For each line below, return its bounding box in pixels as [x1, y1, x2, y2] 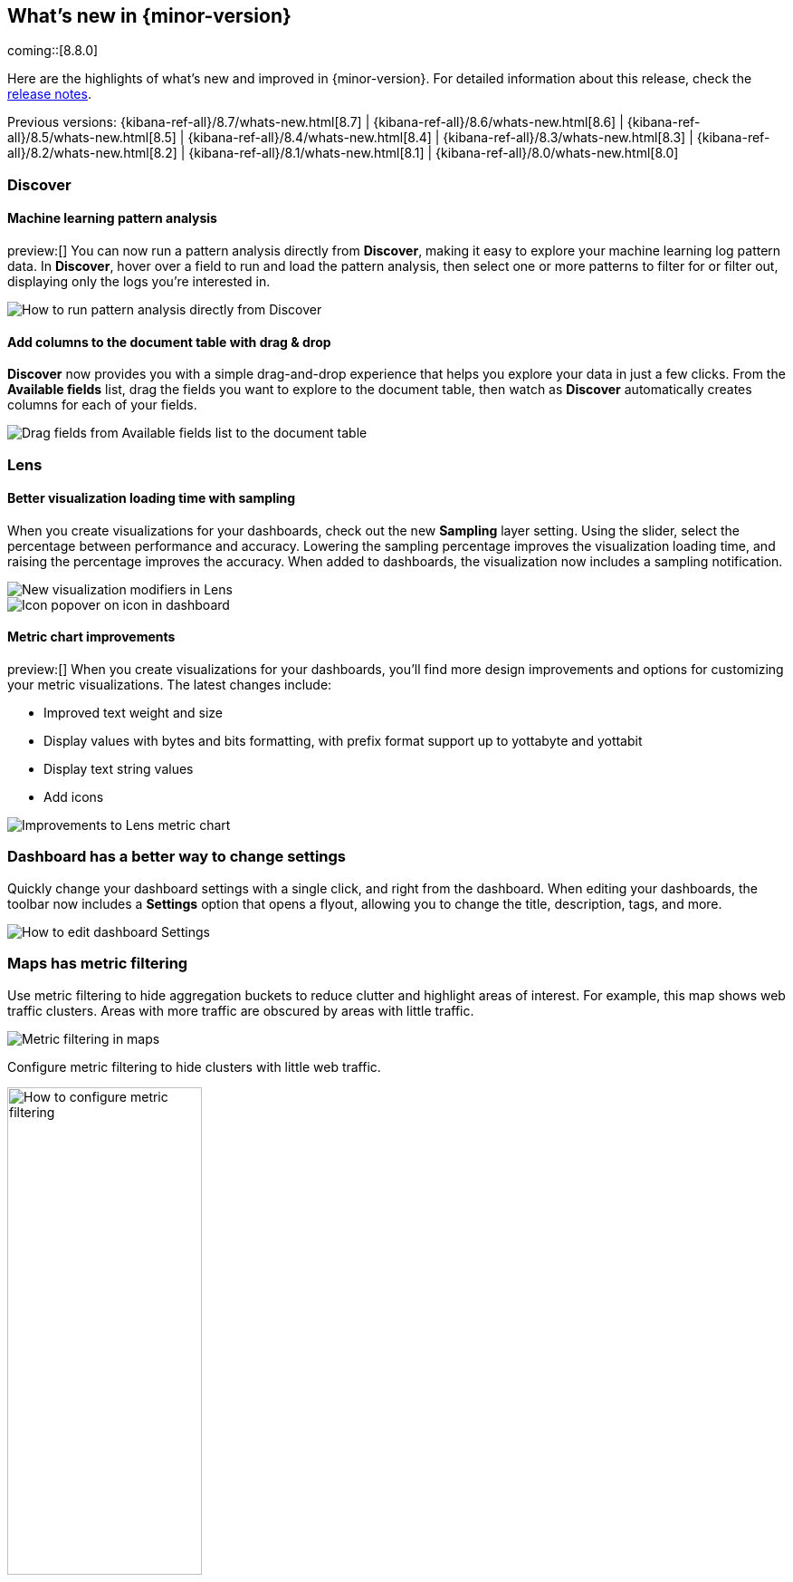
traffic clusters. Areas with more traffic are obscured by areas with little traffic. [7, 1002, 474, 1018]
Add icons [43, 789, 104, 805]
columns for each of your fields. [7, 397, 197, 413]
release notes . [7, 86, 91, 102]
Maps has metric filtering [7, 954, 188, 973]
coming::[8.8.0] [7, 43, 99, 59]
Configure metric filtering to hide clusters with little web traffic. [7, 1058, 381, 1075]
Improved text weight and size [43, 705, 223, 721]
